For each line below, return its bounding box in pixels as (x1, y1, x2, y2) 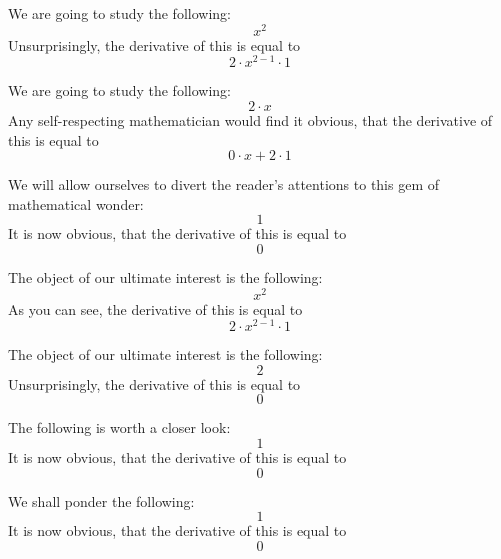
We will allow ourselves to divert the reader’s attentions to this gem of (8, 174, 440, 195)
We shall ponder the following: (8, 490, 195, 511)
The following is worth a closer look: (8, 417, 231, 438)
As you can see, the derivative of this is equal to (8, 298, 303, 319)
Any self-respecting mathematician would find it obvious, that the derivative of (8, 109, 493, 130)
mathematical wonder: (8, 193, 144, 214)
